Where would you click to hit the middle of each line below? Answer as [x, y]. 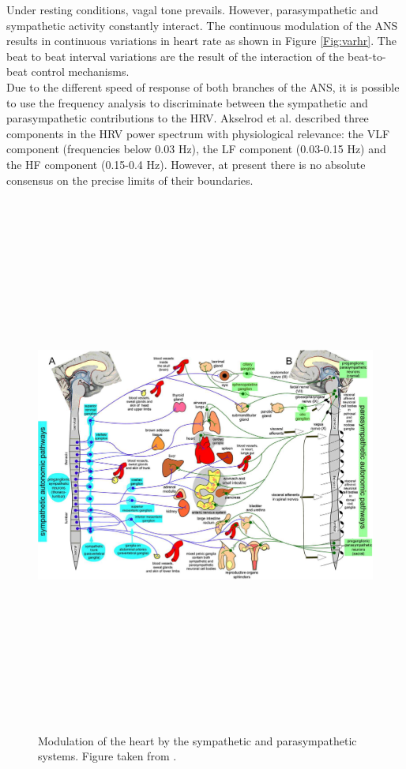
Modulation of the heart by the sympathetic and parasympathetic [197, 740]
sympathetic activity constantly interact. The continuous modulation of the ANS [202, 25]
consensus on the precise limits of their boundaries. [130, 180]
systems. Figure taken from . [107, 756]
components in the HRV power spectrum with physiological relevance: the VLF [198, 133]
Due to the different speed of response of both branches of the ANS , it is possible [203, 86]
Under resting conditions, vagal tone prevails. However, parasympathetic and [192, 9]
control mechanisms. [80, 71]
